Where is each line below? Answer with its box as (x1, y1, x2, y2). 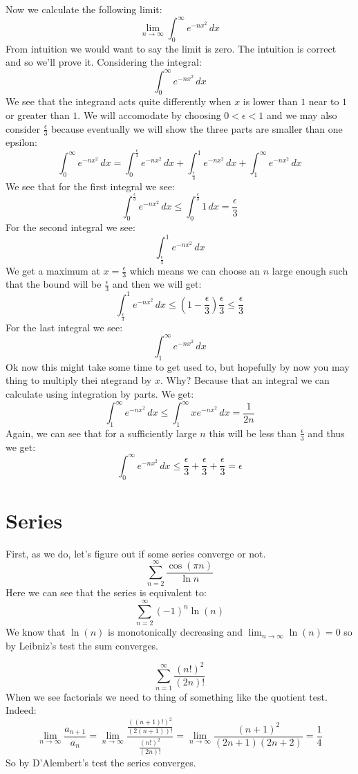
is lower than (243, 94, 298, 109)
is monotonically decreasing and (107, 625, 243, 639)
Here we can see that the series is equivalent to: (6, 585, 207, 600)
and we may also (267, 107, 337, 122)
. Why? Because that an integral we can (160, 373, 330, 387)
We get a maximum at (6, 263, 100, 277)
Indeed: (6, 703, 37, 717)
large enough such (272, 263, 348, 277)
